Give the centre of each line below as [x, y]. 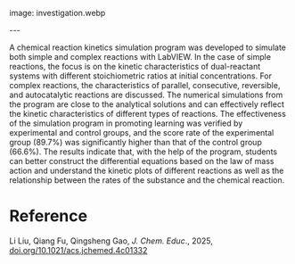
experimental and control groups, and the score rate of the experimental [142, 132]
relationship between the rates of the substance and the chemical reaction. [147, 180]
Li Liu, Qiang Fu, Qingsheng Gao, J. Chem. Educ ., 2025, [111, 241]
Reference [48, 216]
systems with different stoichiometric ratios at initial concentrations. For [141, 76]
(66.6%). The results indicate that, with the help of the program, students [143, 152]
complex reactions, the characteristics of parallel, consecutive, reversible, [145, 85]
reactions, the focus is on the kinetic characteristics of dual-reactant [135, 66]
